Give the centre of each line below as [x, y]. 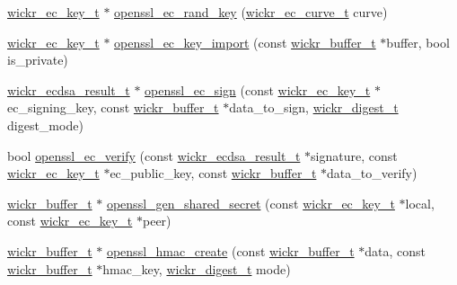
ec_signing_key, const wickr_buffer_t [113, 107]
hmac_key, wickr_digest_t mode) [197, 268]
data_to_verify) [372, 173]
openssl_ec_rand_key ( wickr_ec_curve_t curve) [251, 12]
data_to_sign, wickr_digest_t [314, 107]
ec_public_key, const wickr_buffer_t [213, 173]
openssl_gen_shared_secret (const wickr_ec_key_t [250, 203]
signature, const [354, 155]
